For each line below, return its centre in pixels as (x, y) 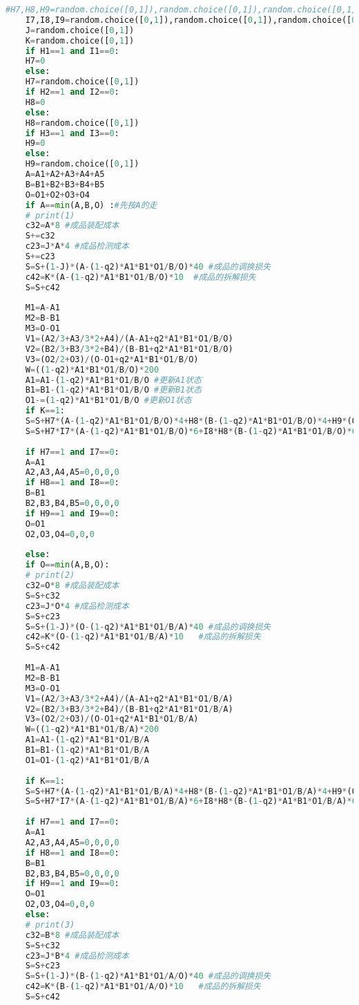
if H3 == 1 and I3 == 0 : (72, 133)
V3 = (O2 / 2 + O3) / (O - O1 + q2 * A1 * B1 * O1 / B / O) (112, 359)
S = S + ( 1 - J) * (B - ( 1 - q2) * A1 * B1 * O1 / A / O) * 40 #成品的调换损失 (148, 976)
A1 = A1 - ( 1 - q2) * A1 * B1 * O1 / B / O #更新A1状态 (114, 380)
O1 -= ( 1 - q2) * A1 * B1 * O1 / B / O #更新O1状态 (108, 401)
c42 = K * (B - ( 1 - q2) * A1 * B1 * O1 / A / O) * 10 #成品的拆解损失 (143, 987)
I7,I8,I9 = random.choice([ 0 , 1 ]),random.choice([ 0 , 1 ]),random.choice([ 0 (191, 20)
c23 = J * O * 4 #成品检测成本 (77, 606)
